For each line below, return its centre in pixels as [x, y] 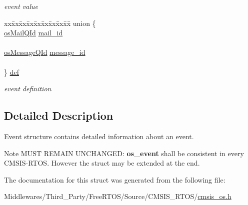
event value [21, 6]
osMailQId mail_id [33, 33]
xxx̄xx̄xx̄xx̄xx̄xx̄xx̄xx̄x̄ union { [50, 23]
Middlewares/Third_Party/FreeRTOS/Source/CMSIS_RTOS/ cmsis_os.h [118, 196]
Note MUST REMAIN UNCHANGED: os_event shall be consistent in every [124, 153]
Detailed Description [59, 115]
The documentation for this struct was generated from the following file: [115, 179]
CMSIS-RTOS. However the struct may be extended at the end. [102, 163]
